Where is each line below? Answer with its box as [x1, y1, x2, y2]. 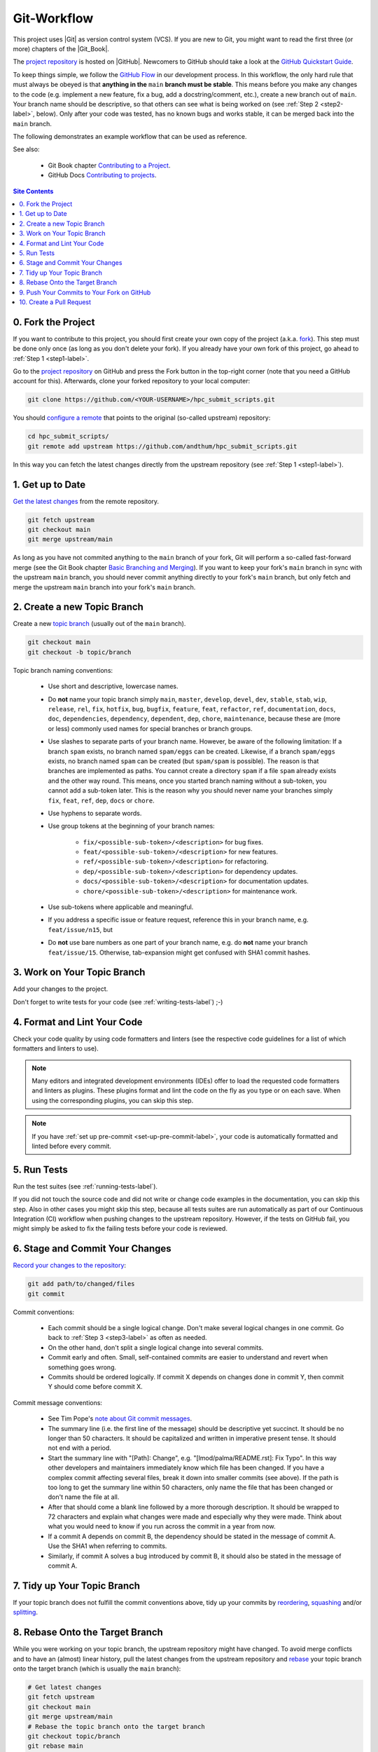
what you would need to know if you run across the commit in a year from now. [48, 1522, 276, 1531]
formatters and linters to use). [13, 1044, 99, 1053]
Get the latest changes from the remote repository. [13, 497, 160, 505]
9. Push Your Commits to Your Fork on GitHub [19, 288, 151, 296]
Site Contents [13, 186, 54, 196]
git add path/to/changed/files [27, 1280, 136, 1288]
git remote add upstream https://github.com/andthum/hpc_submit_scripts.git [27, 442, 297, 450]
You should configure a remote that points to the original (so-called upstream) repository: [13, 413, 271, 422]
